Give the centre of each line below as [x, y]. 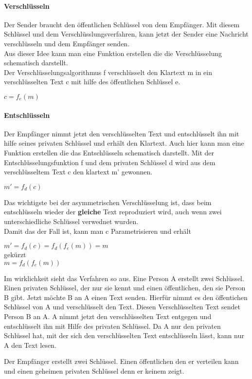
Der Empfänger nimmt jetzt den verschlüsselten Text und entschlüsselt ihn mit [122, 133]
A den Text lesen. [30, 345]
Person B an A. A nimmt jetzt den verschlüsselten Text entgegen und [108, 316]
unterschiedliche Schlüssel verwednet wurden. [71, 221]
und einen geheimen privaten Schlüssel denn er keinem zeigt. [94, 371]
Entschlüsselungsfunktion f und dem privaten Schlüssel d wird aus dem [110, 162]
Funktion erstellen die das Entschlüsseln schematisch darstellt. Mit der [109, 152]
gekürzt [15, 255]
